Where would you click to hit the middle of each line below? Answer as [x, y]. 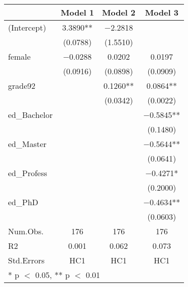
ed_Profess [28, 173]
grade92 [22, 86]
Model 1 [77, 12]
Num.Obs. [26, 231]
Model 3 [162, 12]
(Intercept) [27, 27]
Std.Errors [26, 260]
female [19, 56]
